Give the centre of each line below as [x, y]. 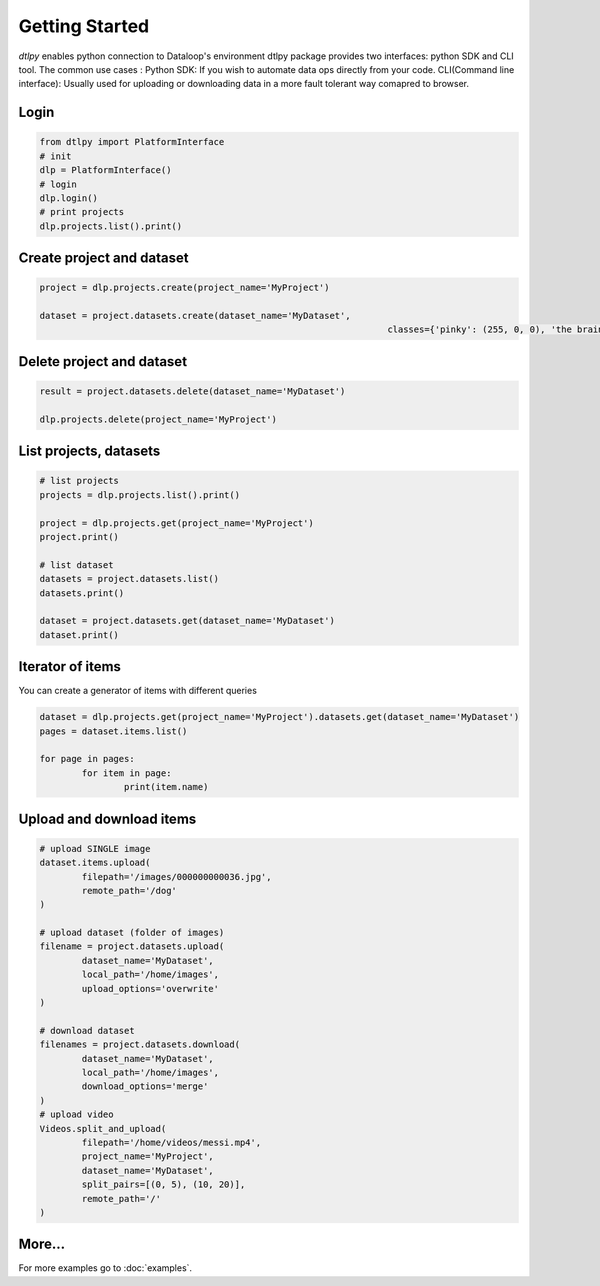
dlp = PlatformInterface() [105, 170]
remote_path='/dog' [129, 890]
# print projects [82, 212]
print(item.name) [166, 787]
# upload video [76, 1114]
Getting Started [84, 26]
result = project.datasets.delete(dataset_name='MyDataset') [192, 391]
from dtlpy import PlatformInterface [132, 142]
